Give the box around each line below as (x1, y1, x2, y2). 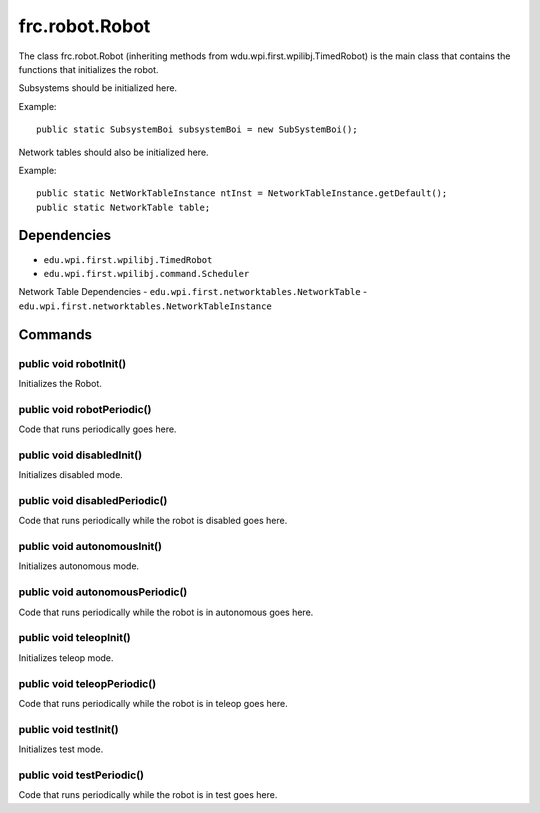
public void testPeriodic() (18, 768, 145, 782)
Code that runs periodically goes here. (18, 423, 177, 435)
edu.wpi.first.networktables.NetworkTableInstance (18, 300, 272, 312)
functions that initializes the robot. (18, 63, 159, 75)
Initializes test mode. (18, 743, 104, 755)
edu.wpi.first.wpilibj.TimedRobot (43, 254, 213, 265)
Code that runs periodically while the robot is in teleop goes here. (18, 697, 289, 709)
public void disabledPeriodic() (18, 493, 168, 507)
